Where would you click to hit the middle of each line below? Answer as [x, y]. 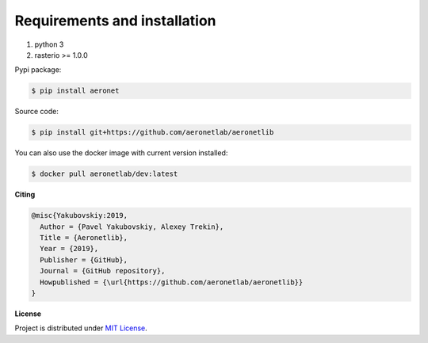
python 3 [49, 44]
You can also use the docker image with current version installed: [121, 153]
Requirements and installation [116, 21]
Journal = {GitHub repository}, [103, 271]
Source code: [36, 112]
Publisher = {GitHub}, [84, 260]
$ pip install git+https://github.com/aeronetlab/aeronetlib [153, 132]
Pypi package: [38, 70]
